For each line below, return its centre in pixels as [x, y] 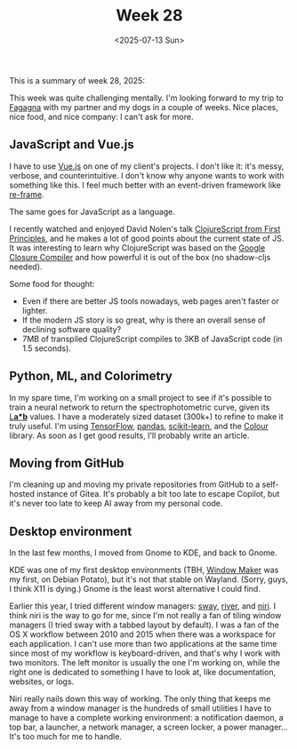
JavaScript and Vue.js [72, 144]
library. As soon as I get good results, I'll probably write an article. [129, 435]
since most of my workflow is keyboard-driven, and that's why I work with [145, 653]
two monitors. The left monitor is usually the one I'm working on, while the [144, 663]
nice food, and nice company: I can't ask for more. [101, 116]
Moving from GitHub [67, 463]
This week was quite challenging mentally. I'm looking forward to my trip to [147, 98]
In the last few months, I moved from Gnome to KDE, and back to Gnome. [143, 553]
